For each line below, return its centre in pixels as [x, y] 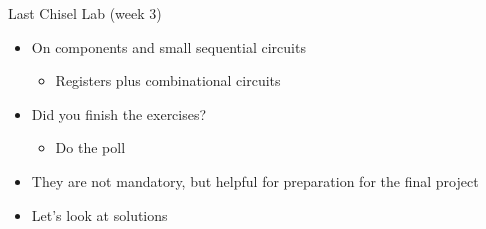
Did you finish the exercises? [119, 113]
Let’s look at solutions [99, 214]
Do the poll [90, 147]
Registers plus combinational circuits [168, 80]
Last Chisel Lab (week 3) [85, 13]
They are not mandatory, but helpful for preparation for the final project [255, 180]
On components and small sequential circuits [168, 46]
